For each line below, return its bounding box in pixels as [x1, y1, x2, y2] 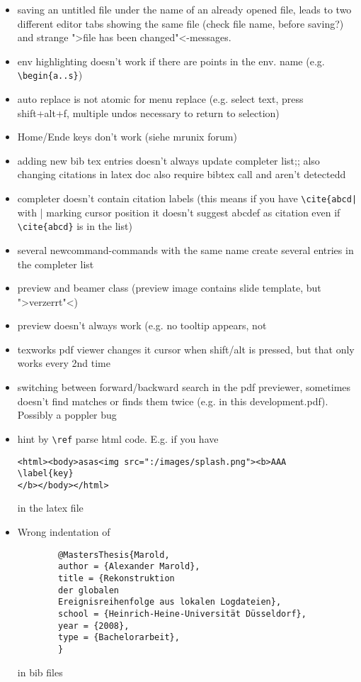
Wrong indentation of [17, 524, 110, 539]
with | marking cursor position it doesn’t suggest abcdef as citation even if [17, 204, 340, 219]
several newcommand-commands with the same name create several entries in [17, 242, 354, 257]
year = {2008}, [58, 620, 130, 631]
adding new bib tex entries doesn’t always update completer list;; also [17, 153, 320, 167]
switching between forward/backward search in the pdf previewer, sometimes [17, 380, 351, 395]
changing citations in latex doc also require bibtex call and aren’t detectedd [17, 167, 346, 182]
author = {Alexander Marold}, [58, 561, 200, 572]
